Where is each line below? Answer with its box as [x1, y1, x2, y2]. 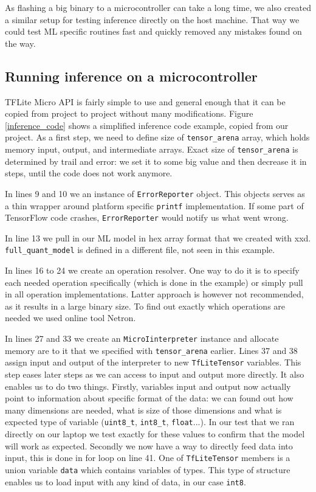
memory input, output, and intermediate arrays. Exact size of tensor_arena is [5, 143, 298, 156]
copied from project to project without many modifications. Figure [5, 107, 253, 120]
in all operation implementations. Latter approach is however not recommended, [5, 288, 304, 300]
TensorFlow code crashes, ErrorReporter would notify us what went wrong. [5, 211, 289, 224]
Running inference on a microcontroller [5, 66, 258, 85]
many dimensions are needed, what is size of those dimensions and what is [5, 403, 282, 416]
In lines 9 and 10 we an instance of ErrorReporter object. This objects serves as [5, 187, 305, 199]
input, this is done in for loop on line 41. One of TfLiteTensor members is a [5, 451, 290, 464]
